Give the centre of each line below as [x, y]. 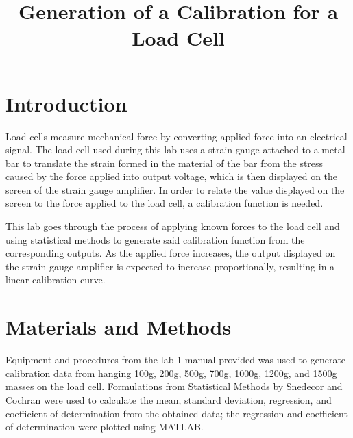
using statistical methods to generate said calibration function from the [155, 239]
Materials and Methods [119, 327]
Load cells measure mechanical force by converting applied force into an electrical [176, 136]
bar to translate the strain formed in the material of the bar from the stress [165, 163]
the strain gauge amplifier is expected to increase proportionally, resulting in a [170, 266]
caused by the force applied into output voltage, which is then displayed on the [172, 176]
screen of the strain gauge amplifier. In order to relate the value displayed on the [175, 189]
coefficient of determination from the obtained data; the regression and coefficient [176, 413]
